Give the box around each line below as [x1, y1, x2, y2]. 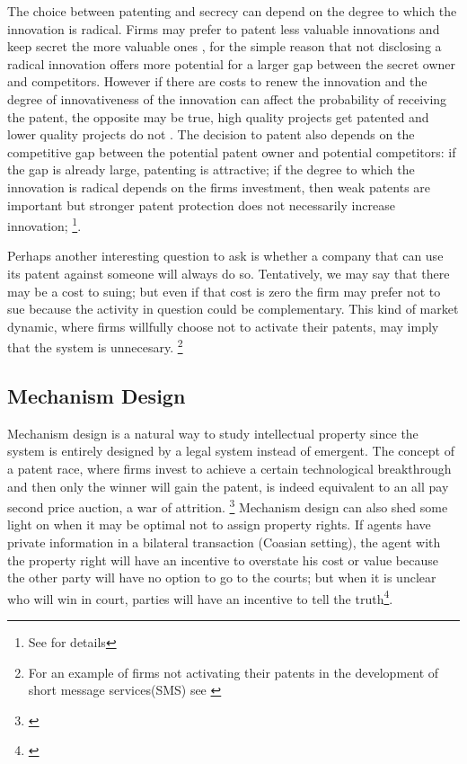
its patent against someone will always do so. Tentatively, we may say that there [7, 263, 450, 282]
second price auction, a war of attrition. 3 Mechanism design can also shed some [7, 495, 448, 516]
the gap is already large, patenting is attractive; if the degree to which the [7, 160, 415, 179]
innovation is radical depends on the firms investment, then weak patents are [7, 177, 431, 196]
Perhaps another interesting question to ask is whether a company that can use [7, 246, 444, 265]
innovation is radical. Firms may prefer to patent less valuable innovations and [7, 19, 440, 38]
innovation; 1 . [7, 214, 82, 235]
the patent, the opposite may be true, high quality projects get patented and [7, 107, 429, 126]
